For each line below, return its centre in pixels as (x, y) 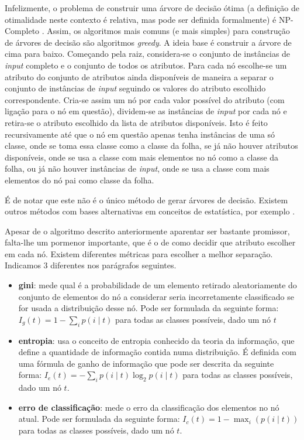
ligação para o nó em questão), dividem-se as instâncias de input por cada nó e (146, 111)
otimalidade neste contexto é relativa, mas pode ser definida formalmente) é (141, 19)
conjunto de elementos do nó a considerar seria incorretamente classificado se (156, 296)
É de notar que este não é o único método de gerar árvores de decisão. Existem (146, 199)
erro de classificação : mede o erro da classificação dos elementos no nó (149, 407)
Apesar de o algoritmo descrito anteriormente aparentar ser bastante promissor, (147, 231)
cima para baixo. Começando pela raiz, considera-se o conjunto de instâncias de (148, 54)
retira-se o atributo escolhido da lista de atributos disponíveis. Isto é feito (136, 122)
